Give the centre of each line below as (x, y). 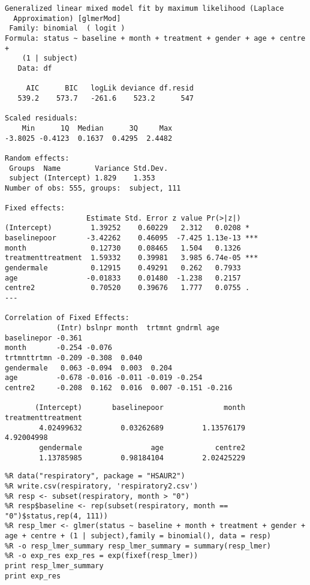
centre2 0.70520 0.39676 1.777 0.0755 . (127, 288)
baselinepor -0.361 (43, 338)
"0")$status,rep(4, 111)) (56, 516)
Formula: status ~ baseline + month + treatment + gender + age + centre (155, 38)
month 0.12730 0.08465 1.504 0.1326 (123, 248)
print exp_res (33, 576)
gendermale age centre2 (142, 447)
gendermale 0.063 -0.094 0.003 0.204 (89, 368)
